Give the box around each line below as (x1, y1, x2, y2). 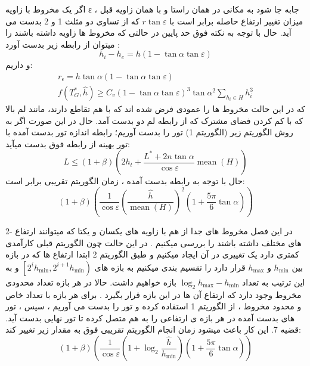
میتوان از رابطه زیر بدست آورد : (5, 38, 120, 50)
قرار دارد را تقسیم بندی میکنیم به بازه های (94, 260, 246, 273)
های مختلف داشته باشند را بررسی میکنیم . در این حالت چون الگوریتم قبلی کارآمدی (5, 236, 302, 249)
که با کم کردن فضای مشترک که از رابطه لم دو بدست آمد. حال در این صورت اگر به (5, 114, 303, 126)
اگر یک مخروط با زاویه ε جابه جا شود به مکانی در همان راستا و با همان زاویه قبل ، (5, 3, 299, 15)
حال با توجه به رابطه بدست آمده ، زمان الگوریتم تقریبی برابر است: (5, 175, 245, 187)
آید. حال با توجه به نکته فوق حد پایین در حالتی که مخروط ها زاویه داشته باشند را (5, 26, 292, 39)
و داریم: (5, 58, 33, 71)
